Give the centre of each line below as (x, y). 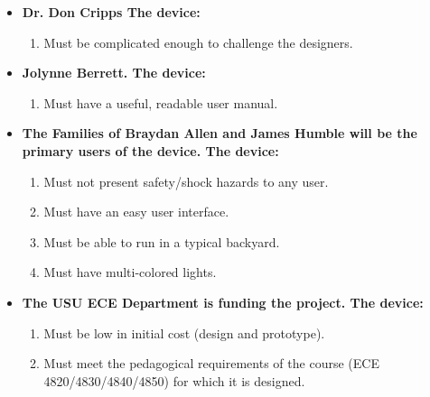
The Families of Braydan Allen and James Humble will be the (220, 133)
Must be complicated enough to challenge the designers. (198, 42)
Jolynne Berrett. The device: (114, 73)
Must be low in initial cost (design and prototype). (184, 332)
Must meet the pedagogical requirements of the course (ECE (211, 363)
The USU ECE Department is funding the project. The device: (223, 302)
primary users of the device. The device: (150, 150)
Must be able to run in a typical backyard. (162, 241)
